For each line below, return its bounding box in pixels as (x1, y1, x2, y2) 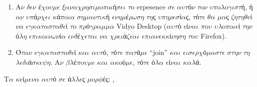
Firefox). (201, 30, 227, 41)
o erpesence (131, 1, 166, 11)
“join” (150, 47, 168, 57)
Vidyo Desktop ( (116, 21, 167, 31)
